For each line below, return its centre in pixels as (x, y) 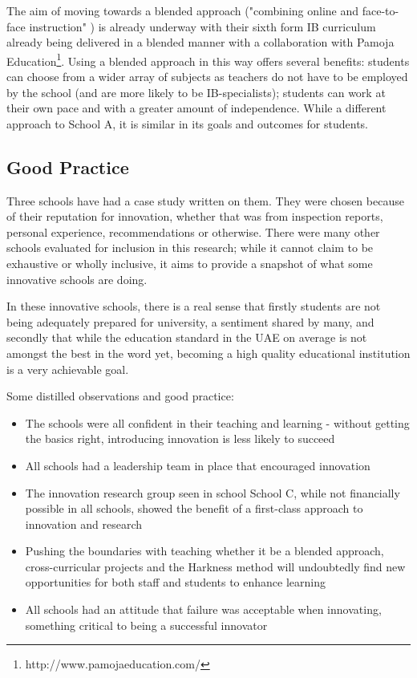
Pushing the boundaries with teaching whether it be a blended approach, (204, 551)
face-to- (381, 10)
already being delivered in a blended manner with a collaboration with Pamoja (200, 42)
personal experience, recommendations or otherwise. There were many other (193, 231)
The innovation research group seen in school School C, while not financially (213, 492)
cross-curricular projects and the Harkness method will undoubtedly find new (215, 566)
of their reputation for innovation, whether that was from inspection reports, (195, 216)
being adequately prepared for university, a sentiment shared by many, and (190, 321)
